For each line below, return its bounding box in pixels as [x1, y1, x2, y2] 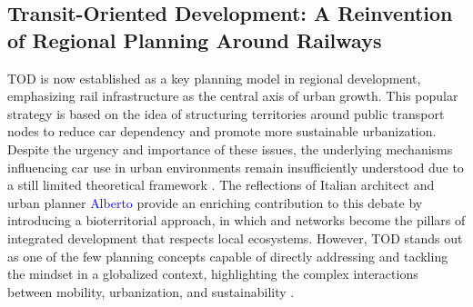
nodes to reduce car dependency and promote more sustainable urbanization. [7, 122, 437, 141]
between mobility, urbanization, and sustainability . [7, 282, 295, 301]
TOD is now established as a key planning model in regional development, [7, 68, 421, 87]
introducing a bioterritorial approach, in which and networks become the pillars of [7, 211, 466, 230]
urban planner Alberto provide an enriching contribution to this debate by [7, 193, 423, 212]
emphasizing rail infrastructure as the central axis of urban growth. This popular [7, 86, 458, 105]
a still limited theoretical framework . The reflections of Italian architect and [7, 175, 435, 194]
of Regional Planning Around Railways [7, 25, 382, 54]
